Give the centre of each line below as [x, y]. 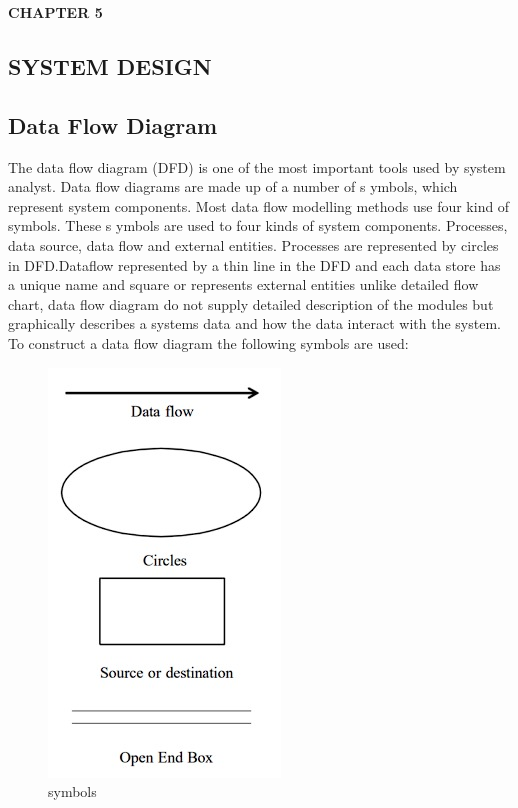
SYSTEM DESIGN [110, 65]
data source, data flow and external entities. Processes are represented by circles [253, 244]
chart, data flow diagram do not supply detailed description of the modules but [251, 303]
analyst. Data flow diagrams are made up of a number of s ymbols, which [233, 186]
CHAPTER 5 [55, 12]
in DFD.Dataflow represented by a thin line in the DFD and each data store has [254, 264]
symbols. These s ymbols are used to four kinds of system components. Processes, [258, 225]
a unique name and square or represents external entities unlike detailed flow [243, 284]
